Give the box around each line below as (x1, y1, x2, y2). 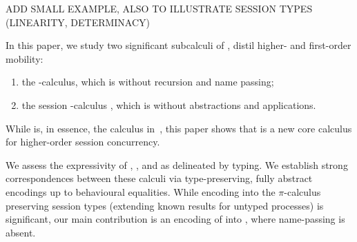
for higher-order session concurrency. (6, 134, 160, 149)
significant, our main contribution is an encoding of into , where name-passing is (6, 212, 345, 226)
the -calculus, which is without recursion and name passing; (21, 74, 274, 89)
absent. (6, 225, 36, 239)
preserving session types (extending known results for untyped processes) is (6, 198, 324, 212)
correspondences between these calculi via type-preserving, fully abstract (6, 171, 313, 185)
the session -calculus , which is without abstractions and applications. (21, 97, 316, 112)
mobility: (6, 51, 44, 65)
